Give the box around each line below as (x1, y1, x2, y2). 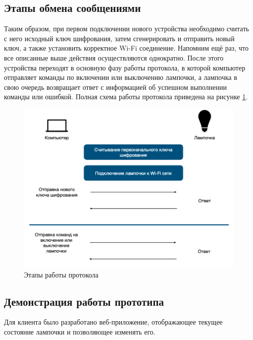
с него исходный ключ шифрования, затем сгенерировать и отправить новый (4, 33, 235, 43)
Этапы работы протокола (24, 269, 99, 279)
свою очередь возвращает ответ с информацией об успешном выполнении (4, 81, 227, 92)
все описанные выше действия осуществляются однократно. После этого (4, 52, 224, 63)
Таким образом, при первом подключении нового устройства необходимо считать (4, 23, 249, 34)
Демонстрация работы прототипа (4, 293, 164, 309)
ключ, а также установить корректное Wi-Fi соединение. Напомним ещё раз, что (4, 43, 249, 53)
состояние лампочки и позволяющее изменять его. (4, 327, 155, 337)
